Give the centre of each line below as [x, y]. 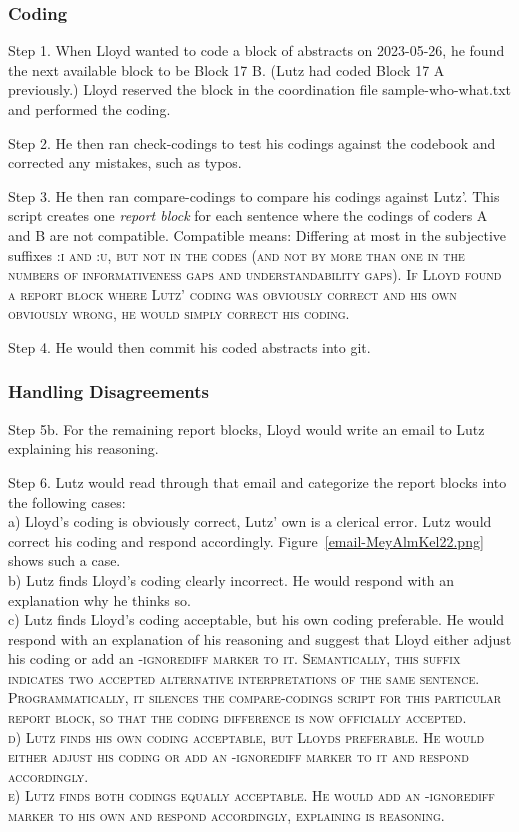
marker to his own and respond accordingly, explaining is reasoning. [226, 815]
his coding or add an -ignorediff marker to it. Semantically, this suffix [234, 658]
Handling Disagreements [108, 391]
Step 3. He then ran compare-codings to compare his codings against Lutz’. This [254, 195]
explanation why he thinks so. [99, 599]
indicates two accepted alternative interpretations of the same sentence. [244, 677]
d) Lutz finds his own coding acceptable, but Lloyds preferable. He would [246, 736]
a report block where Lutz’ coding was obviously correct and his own [232, 293]
